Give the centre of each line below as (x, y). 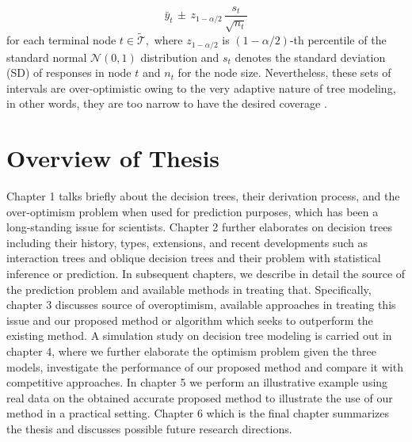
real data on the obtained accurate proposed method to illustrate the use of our (200, 397)
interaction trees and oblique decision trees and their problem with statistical (194, 258)
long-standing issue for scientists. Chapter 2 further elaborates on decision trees (200, 227)
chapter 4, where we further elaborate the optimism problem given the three (191, 351)
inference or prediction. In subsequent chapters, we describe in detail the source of (206, 273)
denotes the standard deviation (310, 57)
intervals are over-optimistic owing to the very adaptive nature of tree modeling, (201, 88)
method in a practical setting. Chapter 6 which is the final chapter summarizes (198, 413)
